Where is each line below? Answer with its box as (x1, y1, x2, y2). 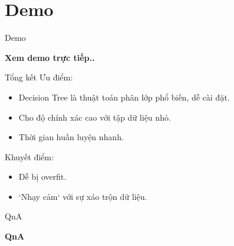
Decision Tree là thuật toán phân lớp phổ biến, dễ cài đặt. (18, 90, 230, 103)
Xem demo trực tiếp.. (5, 51, 95, 63)
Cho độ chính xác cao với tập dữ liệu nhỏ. (18, 111, 171, 123)
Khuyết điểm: (5, 150, 54, 163)
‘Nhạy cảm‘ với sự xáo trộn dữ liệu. (18, 190, 147, 202)
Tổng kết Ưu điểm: (5, 71, 73, 83)
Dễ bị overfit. (18, 170, 67, 183)
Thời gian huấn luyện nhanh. (18, 131, 124, 143)
